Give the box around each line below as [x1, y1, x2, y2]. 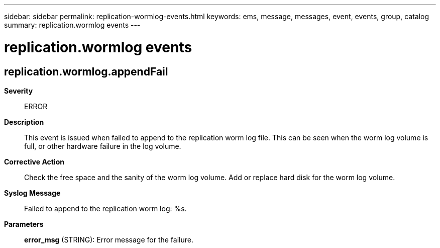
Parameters [4, 219, 44, 228]
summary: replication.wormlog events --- [4, 21, 141, 29]
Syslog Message [4, 188, 61, 197]
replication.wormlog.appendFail [4, 65, 168, 78]
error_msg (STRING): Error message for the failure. [24, 235, 193, 244]
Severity [4, 86, 33, 95]
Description [4, 117, 44, 126]
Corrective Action [4, 157, 64, 166]
